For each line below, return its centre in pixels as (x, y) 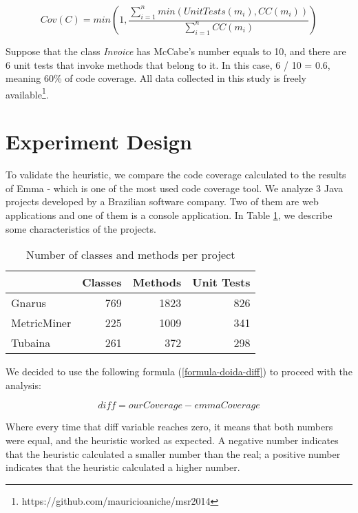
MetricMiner (41, 323)
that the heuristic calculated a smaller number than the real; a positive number (173, 453)
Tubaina (31, 343)
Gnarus (29, 303)
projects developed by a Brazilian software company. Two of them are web (162, 201)
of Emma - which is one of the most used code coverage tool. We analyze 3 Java (175, 188)
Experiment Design (99, 142)
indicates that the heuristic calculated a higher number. (123, 467)
